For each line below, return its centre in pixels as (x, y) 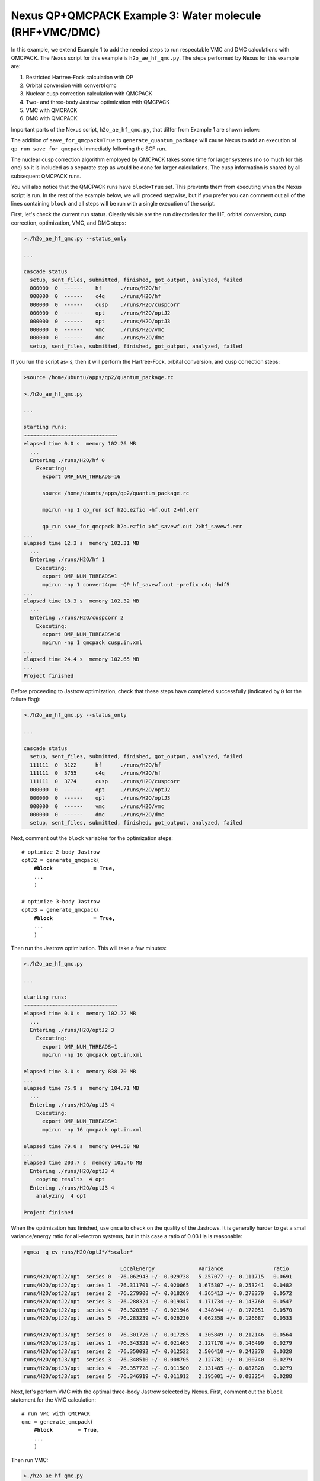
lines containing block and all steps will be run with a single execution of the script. (113, 203)
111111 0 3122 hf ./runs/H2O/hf (95, 765)
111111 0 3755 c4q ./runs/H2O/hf (95, 773)
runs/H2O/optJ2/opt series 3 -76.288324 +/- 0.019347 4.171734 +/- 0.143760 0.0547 (158, 1302)
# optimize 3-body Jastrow (61, 902)
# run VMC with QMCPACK (56, 1413)
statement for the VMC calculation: (54, 1400)
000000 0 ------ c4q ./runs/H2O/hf (95, 296)
